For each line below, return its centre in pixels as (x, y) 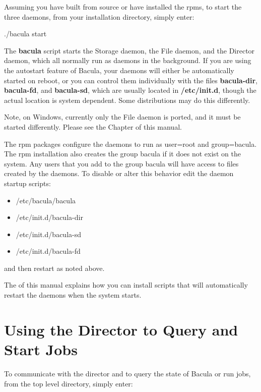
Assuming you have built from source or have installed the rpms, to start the (123, 7)
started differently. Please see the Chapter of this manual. (93, 126)
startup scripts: (27, 183)
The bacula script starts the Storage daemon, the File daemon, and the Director (129, 50)
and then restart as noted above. (54, 268)
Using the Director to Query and (121, 329)
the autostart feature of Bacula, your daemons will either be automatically (119, 70)
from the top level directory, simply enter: (69, 383)
